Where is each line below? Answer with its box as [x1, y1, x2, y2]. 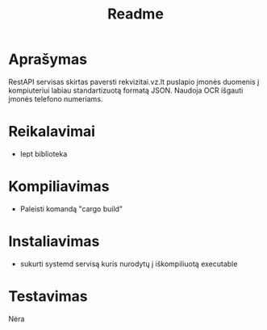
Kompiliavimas [8, 178, 110, 196]
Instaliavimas [8, 232, 100, 250]
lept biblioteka [19, 148, 68, 158]
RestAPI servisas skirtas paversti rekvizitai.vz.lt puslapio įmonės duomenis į [8, 77, 260, 86]
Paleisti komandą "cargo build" [19, 203, 123, 214]
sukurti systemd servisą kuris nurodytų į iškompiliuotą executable [19, 259, 238, 269]
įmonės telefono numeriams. [8, 94, 103, 103]
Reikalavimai [8, 123, 95, 141]
